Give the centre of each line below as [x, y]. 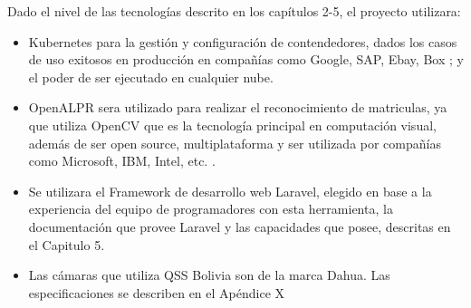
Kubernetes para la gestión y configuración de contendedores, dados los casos [243, 41]
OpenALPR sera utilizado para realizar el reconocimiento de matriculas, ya [238, 107]
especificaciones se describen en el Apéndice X [157, 292]
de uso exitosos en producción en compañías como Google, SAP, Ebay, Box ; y [246, 59]
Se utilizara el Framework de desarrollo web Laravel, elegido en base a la [230, 191]
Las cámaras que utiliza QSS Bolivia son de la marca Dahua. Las [209, 275]
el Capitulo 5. [67, 244]
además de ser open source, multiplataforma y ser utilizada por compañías [235, 143]
